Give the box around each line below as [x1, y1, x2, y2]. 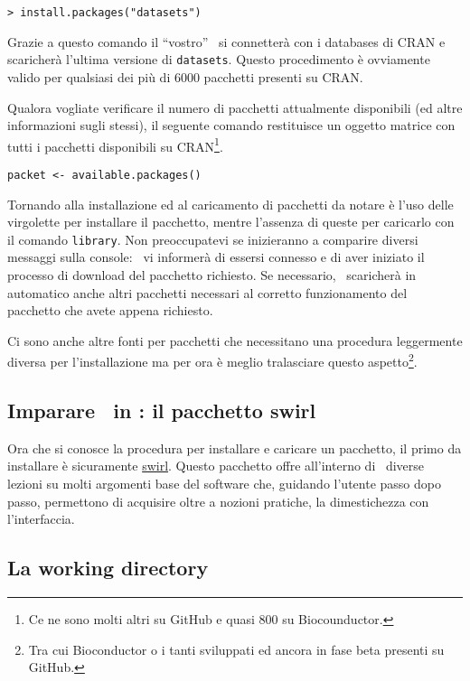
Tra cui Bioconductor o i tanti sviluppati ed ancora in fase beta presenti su [28, 639, 445, 658]
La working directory [7, 554, 209, 582]
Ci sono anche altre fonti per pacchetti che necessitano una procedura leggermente [7, 331, 463, 350]
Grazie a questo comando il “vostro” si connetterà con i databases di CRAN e [7, 32, 446, 51]
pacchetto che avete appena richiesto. [7, 301, 213, 320]
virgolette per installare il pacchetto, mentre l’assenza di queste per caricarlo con [7, 212, 455, 231]
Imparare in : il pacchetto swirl [7, 396, 316, 424]
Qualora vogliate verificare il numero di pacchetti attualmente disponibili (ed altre [7, 98, 463, 117]
